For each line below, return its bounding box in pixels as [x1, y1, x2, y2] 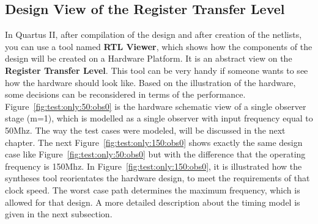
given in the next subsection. [5, 208, 113, 220]
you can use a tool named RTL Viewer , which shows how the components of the [5, 40, 312, 52]
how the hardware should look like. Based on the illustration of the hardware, [5, 76, 296, 89]
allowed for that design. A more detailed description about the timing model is [5, 195, 300, 208]
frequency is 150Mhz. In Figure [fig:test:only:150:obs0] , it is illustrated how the [5, 159, 302, 172]
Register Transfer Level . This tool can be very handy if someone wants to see [5, 63, 308, 76]
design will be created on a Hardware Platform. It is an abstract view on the [5, 52, 292, 65]
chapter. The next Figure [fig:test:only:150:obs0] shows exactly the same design [5, 135, 303, 148]
